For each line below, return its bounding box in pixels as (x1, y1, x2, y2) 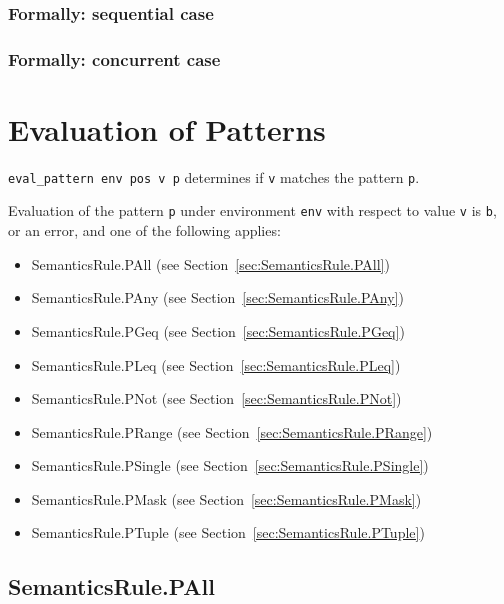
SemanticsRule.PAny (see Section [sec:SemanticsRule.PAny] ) (31, 287, 404, 308)
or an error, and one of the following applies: (8, 220, 281, 241)
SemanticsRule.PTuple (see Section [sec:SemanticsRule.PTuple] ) (31, 522, 425, 543)
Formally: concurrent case (8, 46, 221, 71)
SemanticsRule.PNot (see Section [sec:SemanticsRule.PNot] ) (31, 388, 402, 409)
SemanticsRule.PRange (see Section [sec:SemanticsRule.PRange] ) (31, 421, 433, 442)
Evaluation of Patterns (8, 108, 326, 149)
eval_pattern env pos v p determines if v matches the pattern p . (8, 166, 420, 187)
